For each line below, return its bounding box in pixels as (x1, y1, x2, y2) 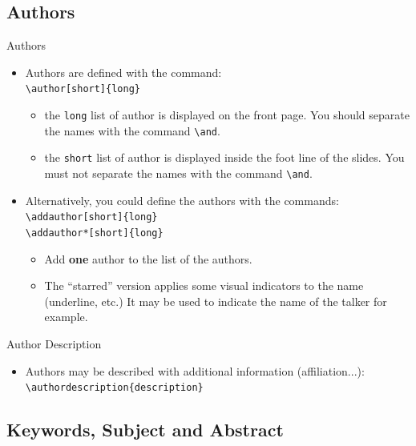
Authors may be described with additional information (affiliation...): (25, 362, 365, 379)
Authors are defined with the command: (25, 63, 222, 80)
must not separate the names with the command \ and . (44, 165, 313, 182)
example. (44, 308, 88, 325)
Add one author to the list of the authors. (44, 250, 252, 267)
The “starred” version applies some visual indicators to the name (44, 277, 364, 294)
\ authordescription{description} (25, 382, 204, 394)
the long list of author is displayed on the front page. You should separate (44, 106, 410, 123)
